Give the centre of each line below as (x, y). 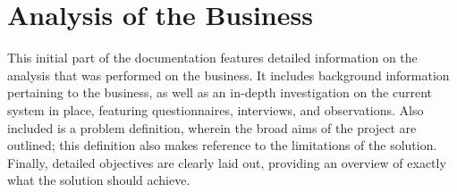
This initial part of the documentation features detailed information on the (212, 58)
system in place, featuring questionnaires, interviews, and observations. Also (216, 109)
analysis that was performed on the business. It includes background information (228, 75)
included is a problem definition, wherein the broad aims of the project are (212, 127)
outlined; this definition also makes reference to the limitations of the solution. (222, 145)
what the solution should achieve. (99, 180)
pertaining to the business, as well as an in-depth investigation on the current (220, 92)
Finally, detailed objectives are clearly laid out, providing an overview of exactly (227, 162)
